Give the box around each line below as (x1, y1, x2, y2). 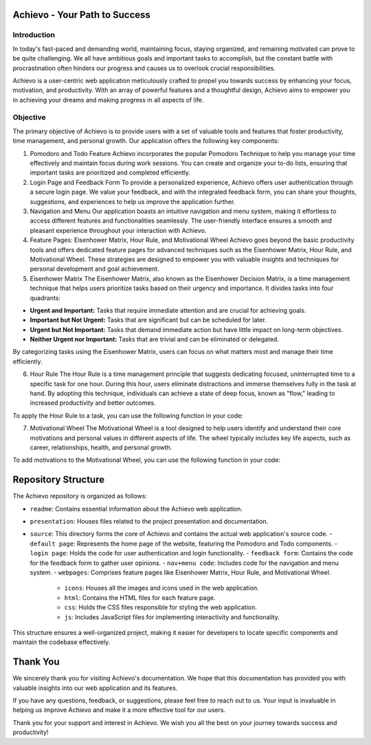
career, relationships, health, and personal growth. (30, 443, 172, 452)
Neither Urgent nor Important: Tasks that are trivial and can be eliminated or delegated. (30, 335, 280, 344)
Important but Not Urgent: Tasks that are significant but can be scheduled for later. (30, 316, 267, 324)
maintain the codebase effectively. (12, 638, 111, 646)
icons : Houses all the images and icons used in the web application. (64, 584, 259, 592)
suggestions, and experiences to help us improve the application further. (30, 197, 236, 205)
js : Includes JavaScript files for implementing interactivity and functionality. (64, 612, 280, 621)
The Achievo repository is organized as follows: (12, 492, 148, 500)
